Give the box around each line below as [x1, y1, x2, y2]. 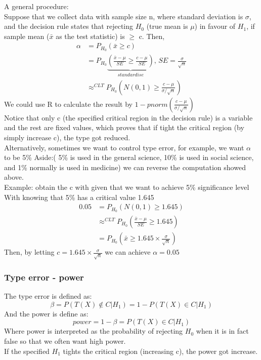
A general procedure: [4, 1, 69, 11]
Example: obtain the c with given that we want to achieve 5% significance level [4, 181, 249, 192]
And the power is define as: [4, 308, 89, 318]
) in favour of [194, 21, 236, 31]
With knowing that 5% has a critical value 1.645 [4, 191, 154, 202]
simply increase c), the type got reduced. [4, 132, 130, 142]
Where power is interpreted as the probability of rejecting [4, 326, 183, 336]
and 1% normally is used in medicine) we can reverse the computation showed [4, 162, 246, 172]
